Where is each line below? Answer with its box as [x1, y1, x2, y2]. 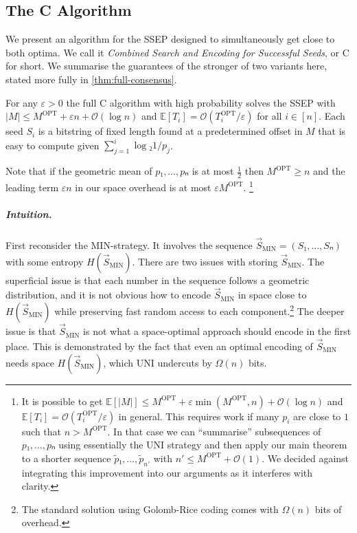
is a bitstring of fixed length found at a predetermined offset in [38, 124, 303, 138]
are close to [293, 409, 341, 423]
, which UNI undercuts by [103, 355, 212, 369]
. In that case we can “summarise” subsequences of [107, 424, 321, 438]
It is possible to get [21, 393, 103, 408]
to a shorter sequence [21, 450, 111, 465]
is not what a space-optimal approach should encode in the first [83, 324, 352, 338]
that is [318, 124, 346, 138]
